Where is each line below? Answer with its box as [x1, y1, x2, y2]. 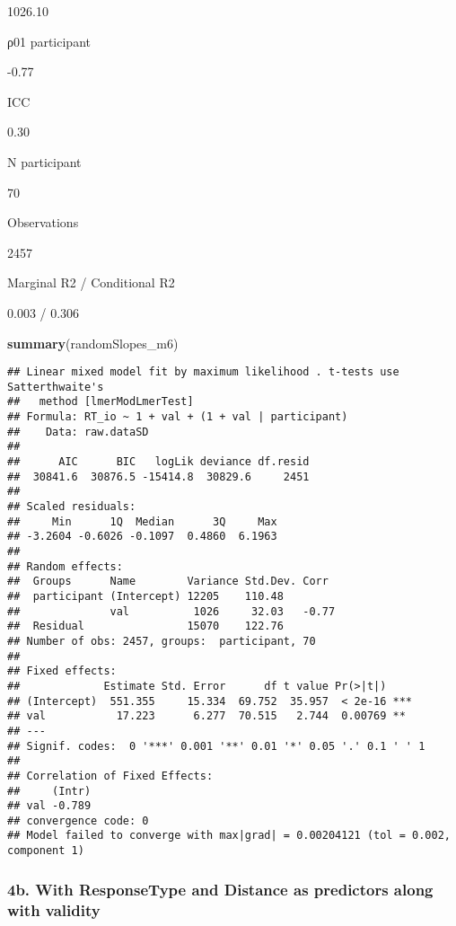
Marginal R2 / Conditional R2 [7, 273, 175, 292]
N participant [7, 152, 82, 171]
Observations [7, 213, 79, 232]
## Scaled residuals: [7, 500, 136, 514]
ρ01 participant [7, 31, 91, 50]
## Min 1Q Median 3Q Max [7, 515, 277, 528]
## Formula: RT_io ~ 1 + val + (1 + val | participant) [7, 410, 348, 424]
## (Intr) [7, 784, 92, 798]
